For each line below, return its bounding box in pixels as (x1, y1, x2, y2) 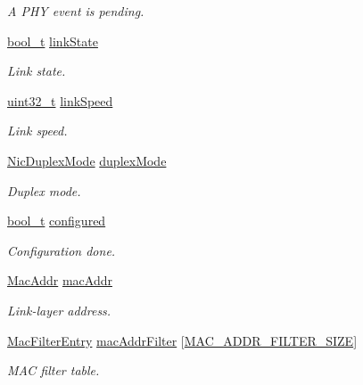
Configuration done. (7, 241, 116, 259)
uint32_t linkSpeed (7, 91, 113, 110)
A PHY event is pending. (7, 2, 144, 20)
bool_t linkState (7, 31, 98, 50)
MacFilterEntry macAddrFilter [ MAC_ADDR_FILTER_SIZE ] (7, 331, 358, 349)
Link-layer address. (7, 300, 111, 319)
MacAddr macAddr (7, 271, 112, 290)
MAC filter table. (7, 361, 100, 380)
